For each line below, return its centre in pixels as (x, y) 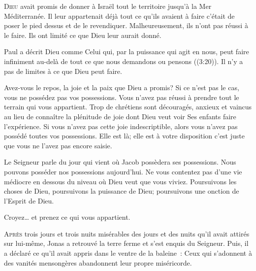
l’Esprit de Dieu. (29, 200)
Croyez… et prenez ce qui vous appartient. (67, 217)
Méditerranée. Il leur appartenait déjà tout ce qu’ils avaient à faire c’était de (119, 16)
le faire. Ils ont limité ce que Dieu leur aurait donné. (83, 35)
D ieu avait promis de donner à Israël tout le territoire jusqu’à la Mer (108, 6)
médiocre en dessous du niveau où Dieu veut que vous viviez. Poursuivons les (120, 181)
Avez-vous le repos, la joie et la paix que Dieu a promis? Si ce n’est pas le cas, (122, 87)
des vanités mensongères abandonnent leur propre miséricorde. (98, 262)
